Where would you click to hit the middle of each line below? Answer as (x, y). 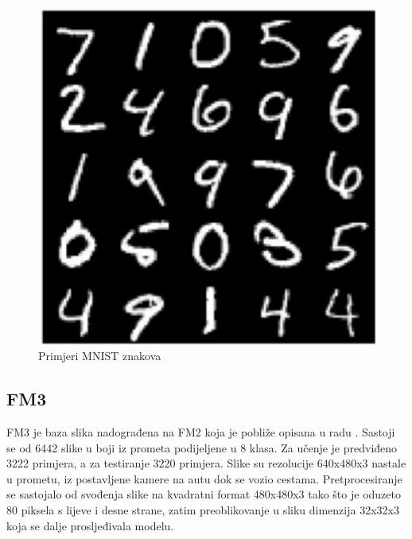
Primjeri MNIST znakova (100, 356)
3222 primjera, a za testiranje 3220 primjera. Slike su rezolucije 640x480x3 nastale (206, 463)
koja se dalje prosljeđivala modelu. (90, 525)
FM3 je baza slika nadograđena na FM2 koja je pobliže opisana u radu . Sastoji (201, 432)
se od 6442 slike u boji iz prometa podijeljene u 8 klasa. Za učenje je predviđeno (202, 447)
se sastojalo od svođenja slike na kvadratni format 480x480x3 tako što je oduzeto (204, 494)
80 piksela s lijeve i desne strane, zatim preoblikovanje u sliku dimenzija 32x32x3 (203, 510)
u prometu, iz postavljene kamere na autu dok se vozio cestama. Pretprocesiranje (204, 478)
